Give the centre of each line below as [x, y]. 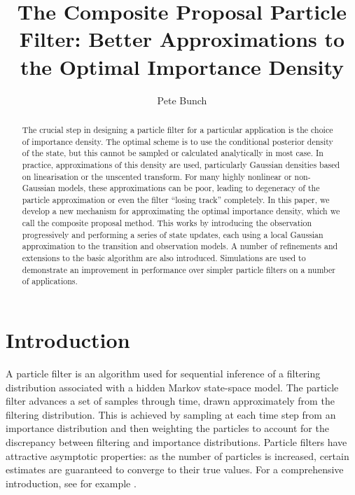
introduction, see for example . [71, 483]
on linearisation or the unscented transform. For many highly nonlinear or [157, 176]
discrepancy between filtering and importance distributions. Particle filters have [176, 441]
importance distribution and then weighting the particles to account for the [167, 428]
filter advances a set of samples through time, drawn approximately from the [170, 401]
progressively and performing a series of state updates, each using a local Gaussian [173, 234]
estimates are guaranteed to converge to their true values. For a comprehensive [175, 469]
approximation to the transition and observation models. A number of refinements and [180, 246]
